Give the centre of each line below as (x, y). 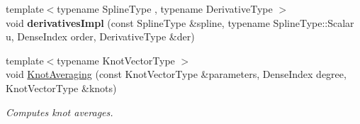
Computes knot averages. (60, 112)
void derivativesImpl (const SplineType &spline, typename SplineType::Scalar (180, 22)
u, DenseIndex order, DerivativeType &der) (100, 36)
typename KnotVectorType (116, 60)
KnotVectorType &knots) (61, 88)
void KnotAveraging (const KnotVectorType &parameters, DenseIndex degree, (176, 74)
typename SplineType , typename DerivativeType (165, 9)
